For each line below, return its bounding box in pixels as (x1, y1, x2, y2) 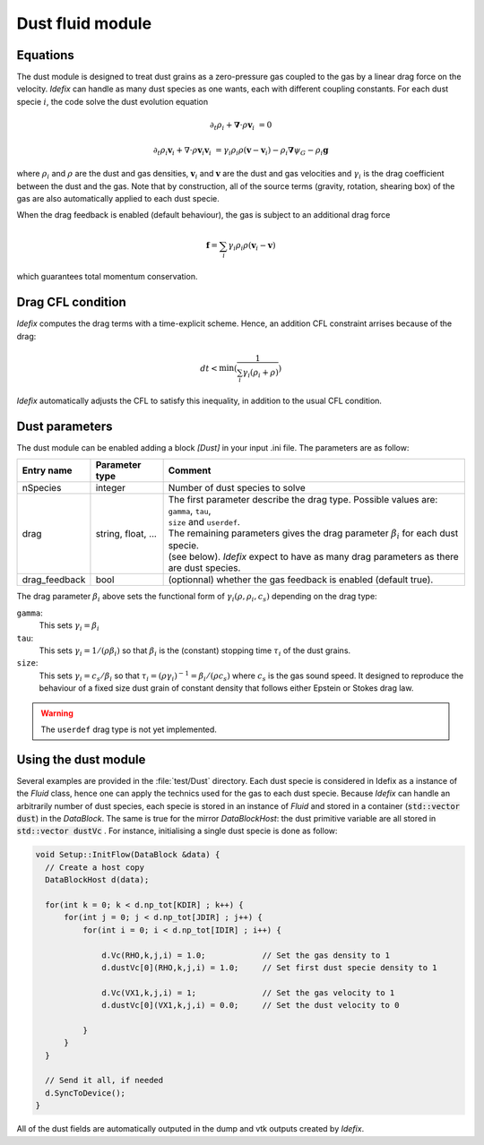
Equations (16, 47, 75, 63)
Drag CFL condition (16, 295, 127, 310)
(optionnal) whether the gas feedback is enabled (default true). (168, 573, 434, 586)
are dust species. (168, 562, 241, 574)
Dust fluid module (16, 13, 152, 33)
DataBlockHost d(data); (45, 874, 150, 885)
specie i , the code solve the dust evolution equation (16, 96, 209, 107)
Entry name (22, 464, 73, 477)
